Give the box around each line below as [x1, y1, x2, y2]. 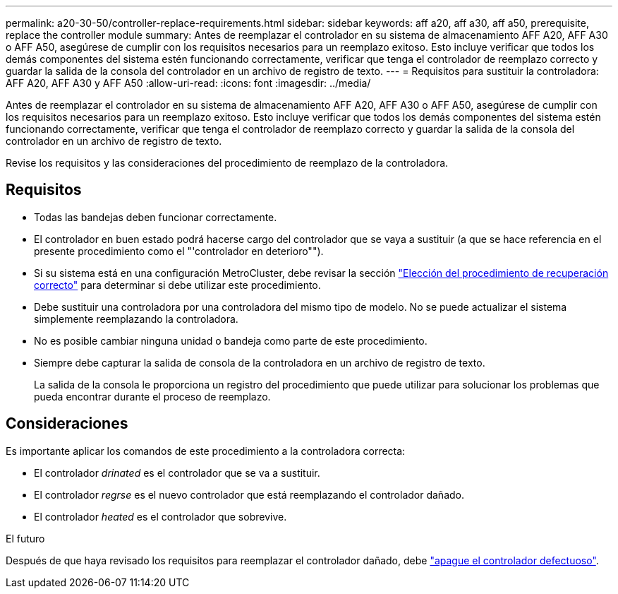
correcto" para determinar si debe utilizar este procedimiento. [34, 278, 321, 291]
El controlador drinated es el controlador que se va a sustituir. [34, 466, 320, 479]
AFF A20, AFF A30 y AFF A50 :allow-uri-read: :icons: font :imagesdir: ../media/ [6, 77, 371, 89]
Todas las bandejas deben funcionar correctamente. [34, 210, 277, 223]
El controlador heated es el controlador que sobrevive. [34, 510, 287, 523]
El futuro [6, 532, 45, 545]
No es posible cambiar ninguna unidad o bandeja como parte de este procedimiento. [34, 334, 428, 347]
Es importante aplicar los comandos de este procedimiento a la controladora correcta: [6, 444, 406, 457]
